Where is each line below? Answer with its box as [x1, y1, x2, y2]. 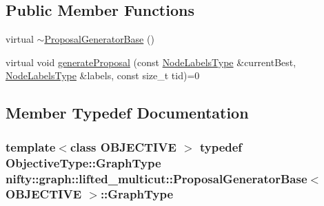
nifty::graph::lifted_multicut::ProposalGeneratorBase [6, 169, 307, 187]
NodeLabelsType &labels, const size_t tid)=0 [6, 68, 200, 83]
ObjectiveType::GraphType [6, 154, 161, 171]
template [6, 138, 56, 155]
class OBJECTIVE [70, 138, 176, 155]
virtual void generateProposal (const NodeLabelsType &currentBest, [6, 54, 296, 69]
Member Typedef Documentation [6, 102, 249, 123]
